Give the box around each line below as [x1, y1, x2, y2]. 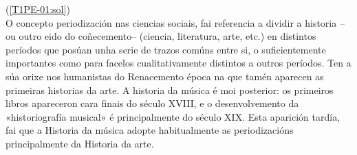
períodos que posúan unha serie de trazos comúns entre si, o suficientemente [6, 42, 326, 56]
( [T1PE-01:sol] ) [6, 2, 70, 16]
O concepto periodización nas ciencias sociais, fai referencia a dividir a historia [6, 15, 337, 29]
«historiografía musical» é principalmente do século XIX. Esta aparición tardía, [6, 109, 340, 123]
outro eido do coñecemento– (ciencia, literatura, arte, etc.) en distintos [19, 29, 316, 43]
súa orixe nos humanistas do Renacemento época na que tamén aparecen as [6, 69, 324, 83]
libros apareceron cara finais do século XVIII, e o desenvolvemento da [6, 96, 299, 110]
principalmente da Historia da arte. [6, 136, 154, 150]
